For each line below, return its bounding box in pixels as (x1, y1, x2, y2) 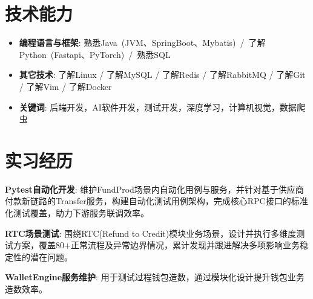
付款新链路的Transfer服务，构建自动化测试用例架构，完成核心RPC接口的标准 (5, 195, 308, 207)
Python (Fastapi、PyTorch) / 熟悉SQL (19, 48, 171, 60)
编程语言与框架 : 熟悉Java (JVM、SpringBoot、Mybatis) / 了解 (19, 36, 266, 49)
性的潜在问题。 (13, 250, 73, 263)
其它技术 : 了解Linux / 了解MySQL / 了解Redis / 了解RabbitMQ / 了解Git (19, 68, 306, 81)
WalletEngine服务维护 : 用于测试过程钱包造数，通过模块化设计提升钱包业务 (5, 271, 305, 283)
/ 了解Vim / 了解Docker (19, 80, 112, 92)
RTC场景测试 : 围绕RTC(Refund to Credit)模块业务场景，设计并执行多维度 (5, 227, 297, 239)
